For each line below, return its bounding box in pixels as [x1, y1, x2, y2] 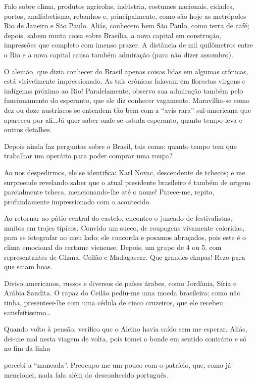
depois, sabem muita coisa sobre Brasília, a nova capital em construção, [4, 30, 221, 40]
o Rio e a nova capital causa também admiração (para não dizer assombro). [4, 49, 233, 59]
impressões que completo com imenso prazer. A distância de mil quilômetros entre [4, 40, 253, 50]
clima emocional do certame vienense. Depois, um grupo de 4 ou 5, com [4, 242, 222, 252]
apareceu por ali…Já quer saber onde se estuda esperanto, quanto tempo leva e [4, 114, 242, 125]
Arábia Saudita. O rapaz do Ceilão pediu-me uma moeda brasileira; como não [4, 287, 241, 298]
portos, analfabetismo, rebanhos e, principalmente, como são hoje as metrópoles [4, 10, 246, 21]
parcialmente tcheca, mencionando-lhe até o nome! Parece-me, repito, [4, 187, 214, 197]
